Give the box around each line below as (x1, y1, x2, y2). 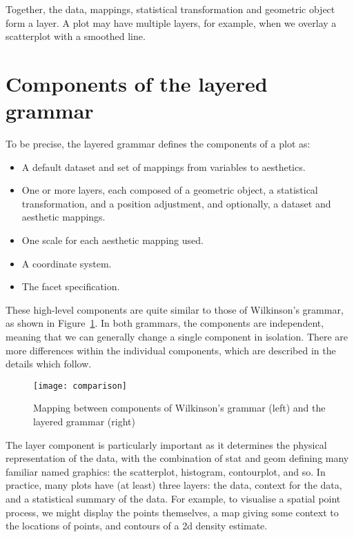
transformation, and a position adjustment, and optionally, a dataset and (21, 196, 331, 210)
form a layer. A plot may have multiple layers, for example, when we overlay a (6, 15, 337, 30)
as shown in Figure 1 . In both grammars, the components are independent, (6, 316, 324, 330)
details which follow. (6, 356, 92, 371)
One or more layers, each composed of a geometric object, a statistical (21, 183, 318, 197)
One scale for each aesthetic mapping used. (21, 233, 204, 247)
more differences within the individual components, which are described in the (6, 343, 336, 357)
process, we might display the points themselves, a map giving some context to (6, 505, 339, 519)
